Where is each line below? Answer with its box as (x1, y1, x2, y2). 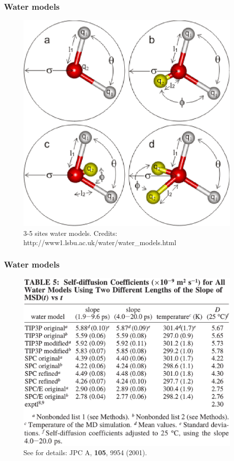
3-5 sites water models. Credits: (23, 228, 117, 238)
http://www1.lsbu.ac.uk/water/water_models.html (23, 237, 176, 248)
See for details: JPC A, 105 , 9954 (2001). (23, 447, 147, 458)
